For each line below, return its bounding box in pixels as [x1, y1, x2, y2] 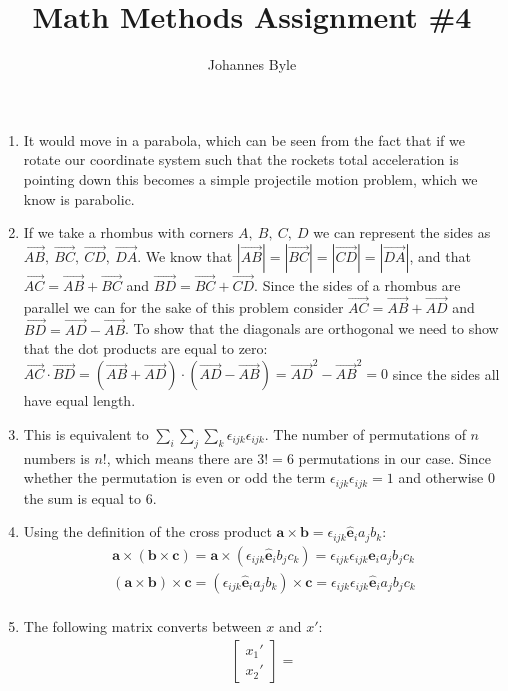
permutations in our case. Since [298, 447, 491, 468]
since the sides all [392, 363, 500, 384]
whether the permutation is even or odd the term [23, 467, 326, 488]
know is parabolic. [23, 188, 135, 209]
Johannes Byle [207, 54, 297, 75]
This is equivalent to [23, 424, 149, 445]
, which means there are [106, 447, 253, 468]
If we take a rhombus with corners [23, 222, 234, 243]
